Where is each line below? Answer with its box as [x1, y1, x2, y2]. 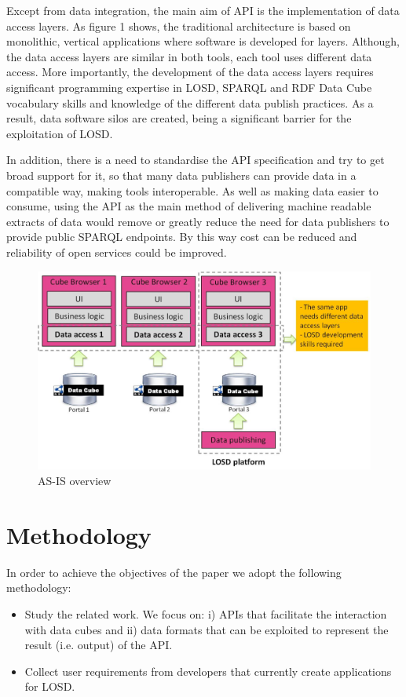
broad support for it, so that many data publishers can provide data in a [6, 166, 357, 183]
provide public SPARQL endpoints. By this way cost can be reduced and [6, 228, 357, 245]
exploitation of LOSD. [6, 125, 113, 141]
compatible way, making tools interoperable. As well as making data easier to [6, 182, 379, 199]
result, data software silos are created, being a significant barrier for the [6, 110, 352, 126]
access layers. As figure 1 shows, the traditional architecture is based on [6, 17, 351, 34]
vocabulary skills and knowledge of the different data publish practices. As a [6, 94, 374, 111]
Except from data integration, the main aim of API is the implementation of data [6, 2, 400, 18]
